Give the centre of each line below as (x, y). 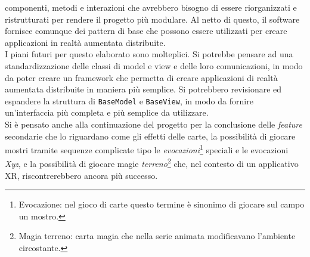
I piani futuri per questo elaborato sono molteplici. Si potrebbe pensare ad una (149, 54)
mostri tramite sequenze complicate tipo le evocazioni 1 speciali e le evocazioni (147, 149)
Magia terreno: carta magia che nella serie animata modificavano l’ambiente (157, 236)
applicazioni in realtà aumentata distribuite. (85, 42)
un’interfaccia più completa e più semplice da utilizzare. (107, 112)
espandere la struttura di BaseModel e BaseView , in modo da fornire (129, 100)
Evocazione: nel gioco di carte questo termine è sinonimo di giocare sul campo (162, 204)
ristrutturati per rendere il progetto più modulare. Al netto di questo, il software (152, 19)
